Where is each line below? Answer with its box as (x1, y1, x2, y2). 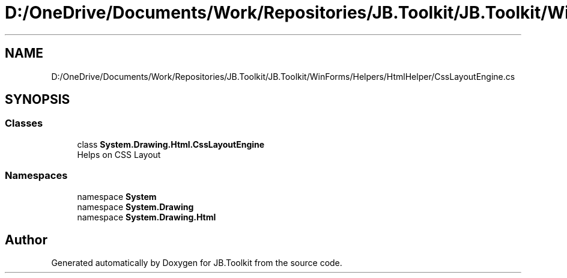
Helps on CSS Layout (77, 149, 161, 160)
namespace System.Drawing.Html (77, 211, 216, 222)
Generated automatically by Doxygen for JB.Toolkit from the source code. (51, 258, 342, 268)
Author (5, 232, 47, 247)
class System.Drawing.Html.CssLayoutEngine (77, 139, 265, 150)
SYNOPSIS (5, 92, 70, 107)
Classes (5, 117, 43, 130)
